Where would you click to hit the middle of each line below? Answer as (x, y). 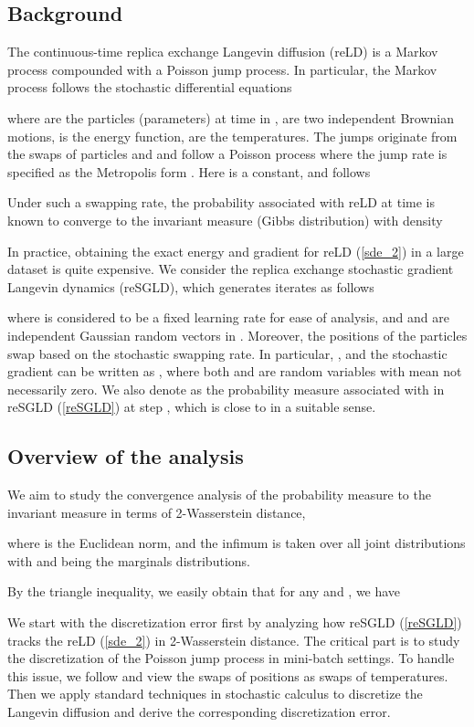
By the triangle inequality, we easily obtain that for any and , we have (204, 591)
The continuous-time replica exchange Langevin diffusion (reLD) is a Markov (223, 52)
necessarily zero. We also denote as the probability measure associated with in (226, 389)
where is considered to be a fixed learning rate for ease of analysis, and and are (228, 317)
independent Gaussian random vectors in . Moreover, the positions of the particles (237, 335)
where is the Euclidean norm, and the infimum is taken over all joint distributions (237, 543)
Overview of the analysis (126, 456)
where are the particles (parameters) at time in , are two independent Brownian (231, 117)
